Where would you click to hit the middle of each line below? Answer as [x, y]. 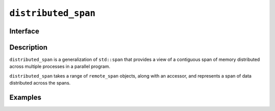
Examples [25, 98]
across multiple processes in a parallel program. [60, 66]
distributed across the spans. [40, 83]
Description [29, 47]
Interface [24, 31]
